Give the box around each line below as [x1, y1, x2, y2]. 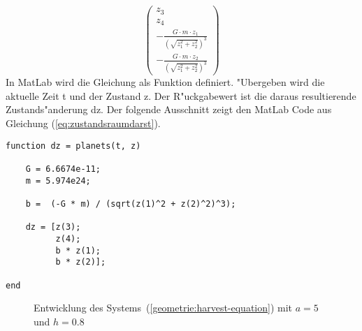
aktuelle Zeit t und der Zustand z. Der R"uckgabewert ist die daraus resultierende [6, 88, 356, 103]
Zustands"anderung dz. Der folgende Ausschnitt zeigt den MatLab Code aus [6, 102, 332, 117]
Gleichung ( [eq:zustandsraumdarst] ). [6, 116, 161, 131]
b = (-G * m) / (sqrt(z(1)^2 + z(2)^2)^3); [25, 198, 236, 209]
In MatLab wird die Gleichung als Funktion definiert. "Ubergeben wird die [6, 75, 325, 89]
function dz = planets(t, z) [6, 140, 141, 151]
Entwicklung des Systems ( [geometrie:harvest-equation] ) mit [34, 300, 293, 315]
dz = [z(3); [25, 222, 81, 233]
